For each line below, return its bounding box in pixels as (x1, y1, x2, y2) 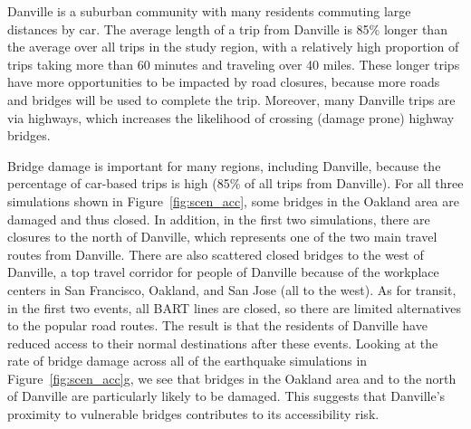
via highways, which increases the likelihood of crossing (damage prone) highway (7, 108, 455, 127)
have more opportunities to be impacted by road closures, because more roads (7, 72, 440, 91)
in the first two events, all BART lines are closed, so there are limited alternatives (7, 298, 462, 317)
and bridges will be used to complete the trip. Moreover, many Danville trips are (7, 90, 456, 109)
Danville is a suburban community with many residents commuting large (7, 2, 411, 20)
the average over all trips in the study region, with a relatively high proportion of (7, 37, 459, 56)
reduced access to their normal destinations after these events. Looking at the (7, 333, 438, 352)
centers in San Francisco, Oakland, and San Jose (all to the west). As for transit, (7, 280, 457, 299)
